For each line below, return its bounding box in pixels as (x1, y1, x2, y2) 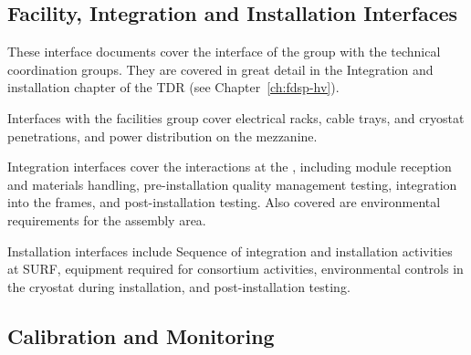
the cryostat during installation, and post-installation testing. (7, 277, 351, 296)
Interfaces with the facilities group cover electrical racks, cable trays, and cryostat (7, 108, 465, 127)
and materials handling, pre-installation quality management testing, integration (7, 174, 457, 193)
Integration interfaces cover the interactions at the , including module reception (7, 157, 452, 176)
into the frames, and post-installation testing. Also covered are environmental (7, 193, 441, 212)
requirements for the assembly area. (7, 210, 206, 229)
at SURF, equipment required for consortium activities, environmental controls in (7, 259, 464, 278)
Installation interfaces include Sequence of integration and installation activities (7, 241, 453, 260)
